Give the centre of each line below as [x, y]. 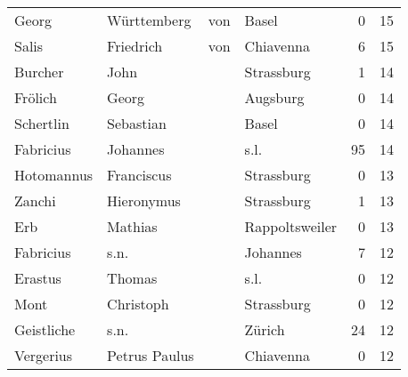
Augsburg [274, 97]
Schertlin [42, 123]
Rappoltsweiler [291, 226]
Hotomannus [54, 175]
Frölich [36, 97]
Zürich [265, 329]
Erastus [38, 278]
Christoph [138, 304]
